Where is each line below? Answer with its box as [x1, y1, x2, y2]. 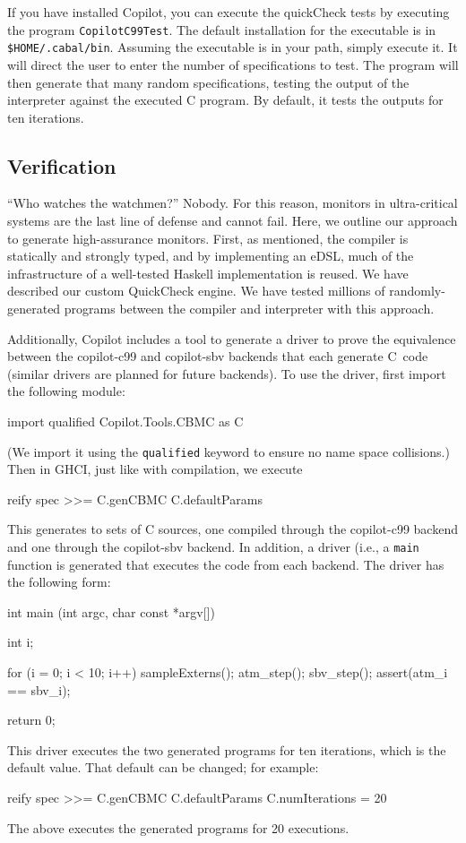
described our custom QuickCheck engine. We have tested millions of [7, 281, 385, 300]
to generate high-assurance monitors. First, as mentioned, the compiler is [7, 228, 409, 247]
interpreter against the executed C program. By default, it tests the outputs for [7, 90, 444, 109]
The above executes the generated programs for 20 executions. [7, 818, 349, 837]
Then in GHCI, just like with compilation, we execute [7, 460, 303, 478]
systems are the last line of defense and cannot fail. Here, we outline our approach [7, 211, 458, 230]
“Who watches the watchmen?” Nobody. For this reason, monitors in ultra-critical [7, 194, 458, 212]
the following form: [7, 572, 111, 591]
